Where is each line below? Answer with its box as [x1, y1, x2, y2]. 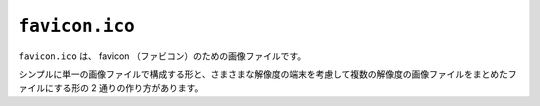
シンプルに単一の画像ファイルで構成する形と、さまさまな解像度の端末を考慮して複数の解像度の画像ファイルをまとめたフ [18, 68, 517, 80]
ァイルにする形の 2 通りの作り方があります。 [18, 82, 204, 94]
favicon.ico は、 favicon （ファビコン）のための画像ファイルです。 [18, 50, 307, 62]
